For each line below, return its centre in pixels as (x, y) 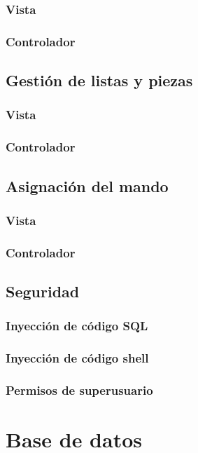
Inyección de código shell (77, 358)
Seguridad (43, 291)
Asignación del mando (87, 185)
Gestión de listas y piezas (99, 80)
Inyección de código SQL (77, 326)
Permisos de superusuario (79, 390)
